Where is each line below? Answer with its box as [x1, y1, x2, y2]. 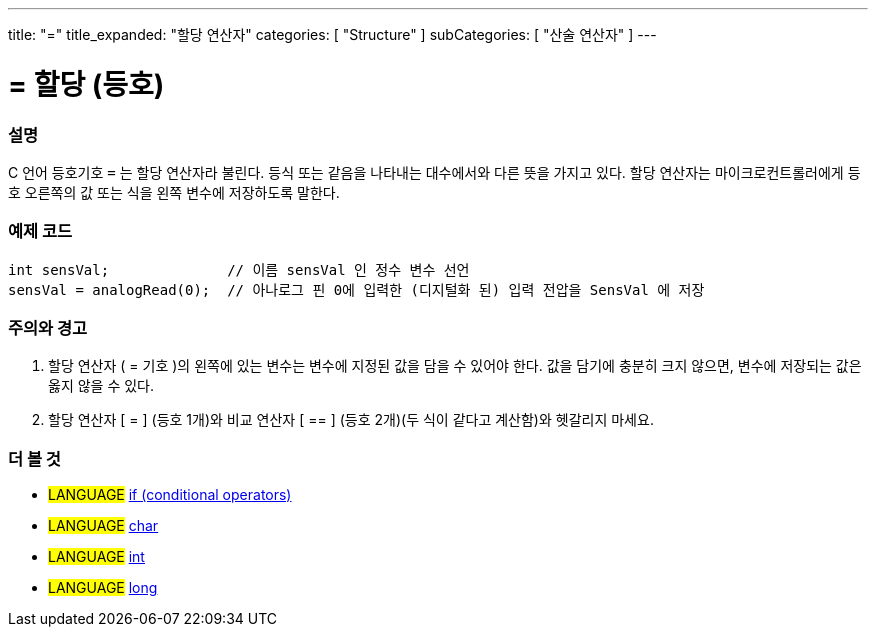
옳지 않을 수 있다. [48, 377, 155, 395]
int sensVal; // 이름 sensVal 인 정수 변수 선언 [8, 261, 470, 278]
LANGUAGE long [48, 579, 158, 597]
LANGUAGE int [48, 548, 145, 566]
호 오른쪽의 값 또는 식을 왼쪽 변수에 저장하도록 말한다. [8, 183, 340, 201]
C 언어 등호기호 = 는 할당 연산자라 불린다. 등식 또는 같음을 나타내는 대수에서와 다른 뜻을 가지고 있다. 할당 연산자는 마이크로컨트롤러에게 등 [8, 163, 861, 181]
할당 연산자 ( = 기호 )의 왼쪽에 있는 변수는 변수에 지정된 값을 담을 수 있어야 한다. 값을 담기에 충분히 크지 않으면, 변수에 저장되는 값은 [48, 357, 862, 375]
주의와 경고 [8, 318, 88, 338]
